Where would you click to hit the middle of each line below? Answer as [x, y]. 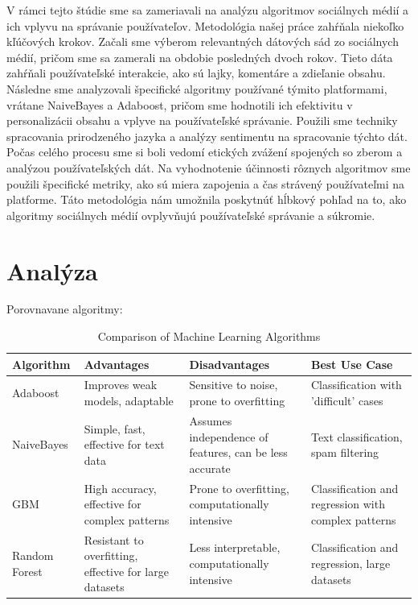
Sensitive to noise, [234, 385]
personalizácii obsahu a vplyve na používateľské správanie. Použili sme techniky [202, 120]
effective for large [126, 571]
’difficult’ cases [347, 401]
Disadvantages [229, 364]
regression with [348, 504]
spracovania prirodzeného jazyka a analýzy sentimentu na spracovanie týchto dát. [207, 136]
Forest [27, 571]
